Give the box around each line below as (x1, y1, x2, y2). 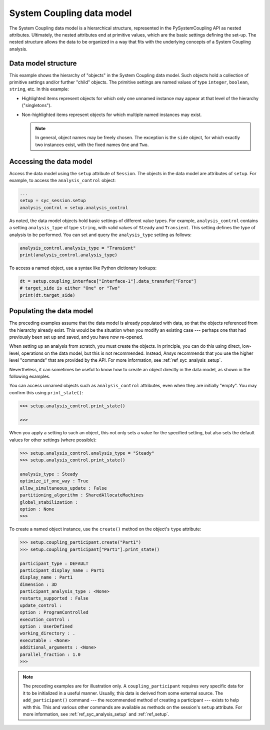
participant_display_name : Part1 (19, 567, 104, 573)
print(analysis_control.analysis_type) (19, 252, 117, 258)
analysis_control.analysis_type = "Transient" (19, 245, 136, 251)
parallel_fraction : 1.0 (19, 651, 81, 657)
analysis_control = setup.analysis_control (19, 205, 128, 210)
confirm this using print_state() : (9, 389, 83, 395)
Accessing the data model (9, 157, 92, 166)
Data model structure (9, 59, 77, 68)
